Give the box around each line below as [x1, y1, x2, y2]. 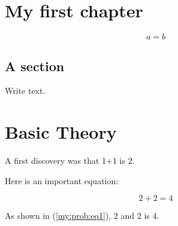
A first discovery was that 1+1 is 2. [5, 154, 135, 167]
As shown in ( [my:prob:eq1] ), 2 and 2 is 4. [5, 209, 159, 222]
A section [5, 56, 65, 75]
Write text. [5, 84, 46, 97]
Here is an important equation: [5, 174, 119, 187]
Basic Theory [5, 120, 117, 144]
